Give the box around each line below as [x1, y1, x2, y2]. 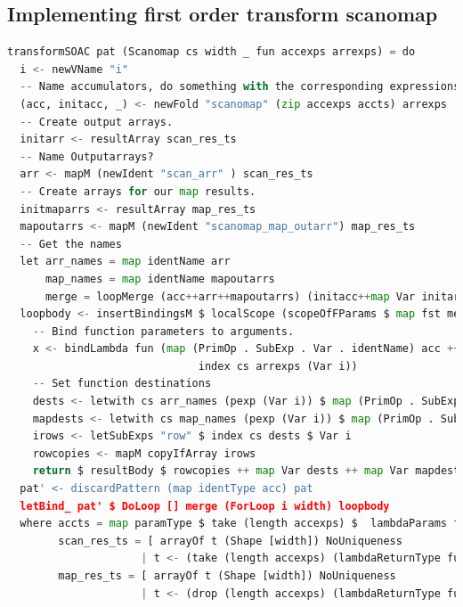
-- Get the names [20, 237, 122, 250]
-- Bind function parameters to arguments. [32, 324, 295, 338]
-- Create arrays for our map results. [20, 185, 256, 198]
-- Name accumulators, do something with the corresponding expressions [20, 80, 460, 94]
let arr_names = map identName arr [20, 255, 231, 268]
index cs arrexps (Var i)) [198, 359, 358, 373]
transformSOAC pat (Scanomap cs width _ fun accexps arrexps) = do [7, 45, 416, 59]
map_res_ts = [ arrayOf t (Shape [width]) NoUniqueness [58, 570, 396, 583]
